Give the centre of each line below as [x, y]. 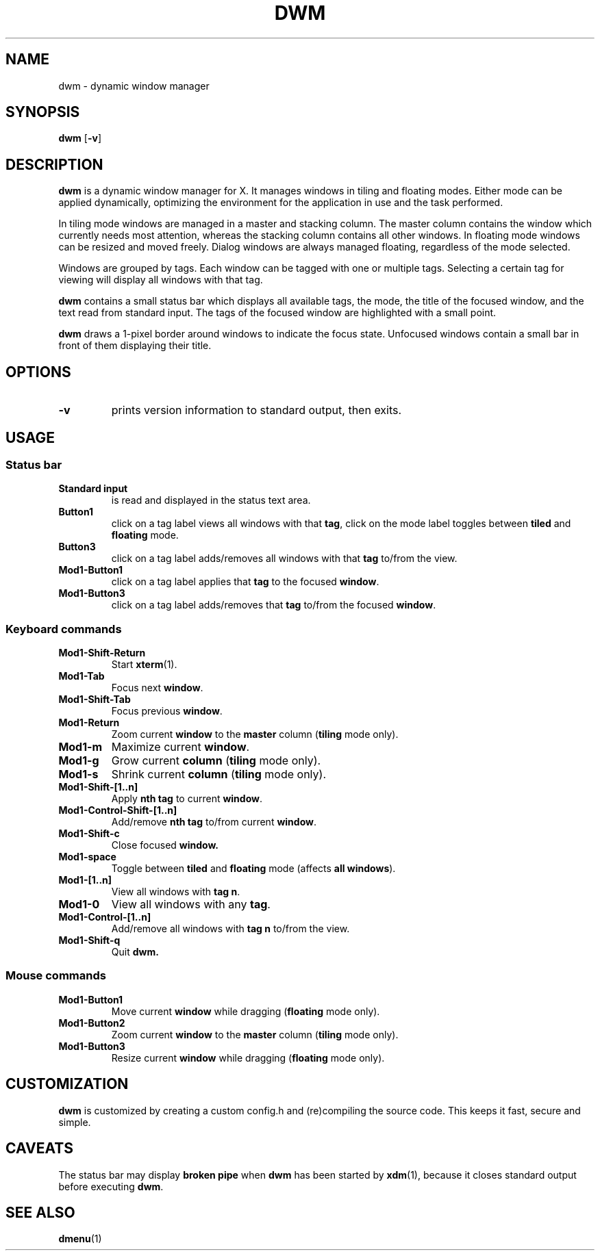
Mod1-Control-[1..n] [105, 917]
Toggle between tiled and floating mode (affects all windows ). [253, 869]
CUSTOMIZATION [67, 1084]
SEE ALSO [40, 1212]
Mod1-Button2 [92, 1023]
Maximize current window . [180, 747]
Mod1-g [79, 761]
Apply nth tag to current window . [187, 799]
